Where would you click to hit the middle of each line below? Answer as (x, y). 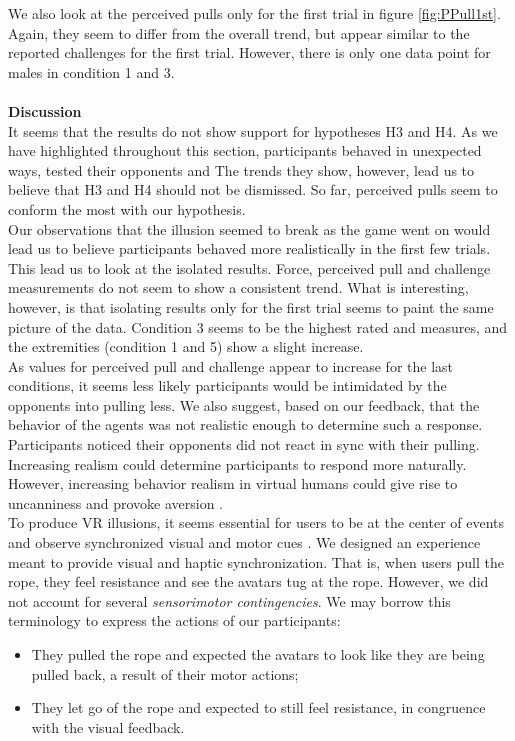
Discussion (45, 110)
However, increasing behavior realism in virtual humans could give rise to (233, 483)
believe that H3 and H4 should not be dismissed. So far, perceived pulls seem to (253, 189)
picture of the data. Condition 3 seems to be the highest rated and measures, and (258, 326)
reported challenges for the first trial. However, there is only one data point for (249, 52)
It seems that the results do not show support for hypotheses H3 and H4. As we (253, 130)
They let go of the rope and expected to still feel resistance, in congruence (258, 707)
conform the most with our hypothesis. (127, 208)
